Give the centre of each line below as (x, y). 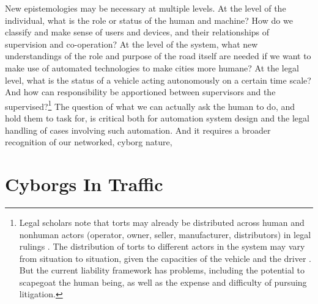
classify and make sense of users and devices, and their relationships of (137, 32)
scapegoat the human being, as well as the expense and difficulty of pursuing (163, 282)
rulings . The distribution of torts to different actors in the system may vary (162, 246)
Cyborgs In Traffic (84, 183)
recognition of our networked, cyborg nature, (89, 142)
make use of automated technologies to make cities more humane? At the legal (152, 67)
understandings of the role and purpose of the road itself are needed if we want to (158, 56)
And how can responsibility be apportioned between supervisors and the (140, 92)
